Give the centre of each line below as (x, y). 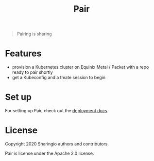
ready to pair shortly (32, 72)
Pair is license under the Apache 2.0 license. (50, 153)
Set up (18, 97)
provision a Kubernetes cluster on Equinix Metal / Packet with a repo (80, 67)
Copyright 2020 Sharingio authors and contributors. (57, 144)
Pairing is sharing (34, 34)
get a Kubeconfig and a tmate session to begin (59, 78)
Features (23, 53)
